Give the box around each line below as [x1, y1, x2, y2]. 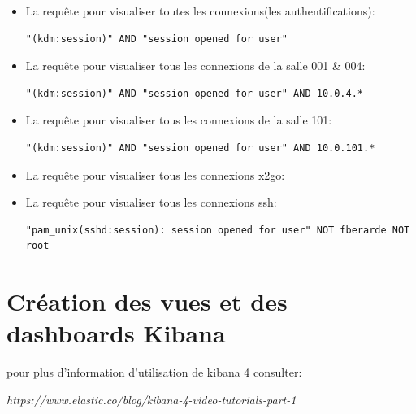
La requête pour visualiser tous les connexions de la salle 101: [25, 111, 332, 129]
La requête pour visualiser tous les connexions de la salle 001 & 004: [25, 57, 366, 74]
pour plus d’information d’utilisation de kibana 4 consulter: [6, 364, 302, 381]
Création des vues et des [6, 285, 288, 318]
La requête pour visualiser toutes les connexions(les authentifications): [25, 2, 375, 19]
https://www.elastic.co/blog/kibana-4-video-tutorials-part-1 [6, 390, 297, 407]
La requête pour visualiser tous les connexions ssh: [25, 194, 277, 211]
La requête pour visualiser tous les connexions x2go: [25, 166, 285, 183]
